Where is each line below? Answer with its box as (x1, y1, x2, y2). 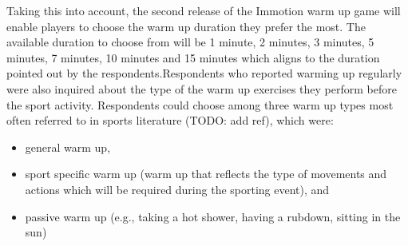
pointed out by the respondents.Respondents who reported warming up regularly (6, 65, 402, 81)
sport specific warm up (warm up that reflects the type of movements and (25, 165, 387, 182)
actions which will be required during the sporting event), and (25, 181, 330, 197)
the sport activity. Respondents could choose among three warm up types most (6, 96, 394, 113)
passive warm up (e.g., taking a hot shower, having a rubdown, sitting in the (25, 208, 401, 224)
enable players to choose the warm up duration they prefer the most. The (6, 18, 366, 34)
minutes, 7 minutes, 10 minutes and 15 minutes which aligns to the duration (6, 49, 380, 65)
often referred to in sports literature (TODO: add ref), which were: (6, 112, 334, 129)
